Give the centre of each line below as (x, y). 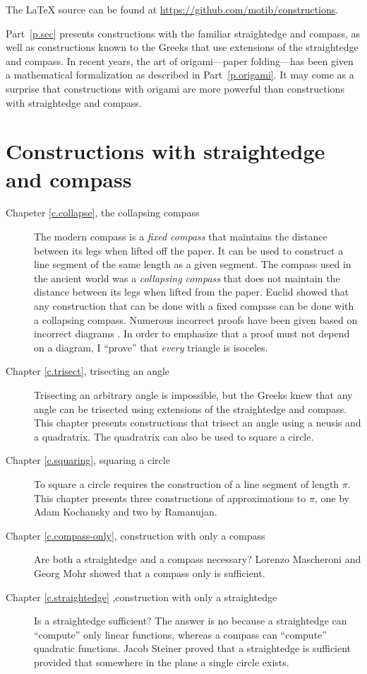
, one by (332, 498)
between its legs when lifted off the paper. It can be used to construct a (189, 250)
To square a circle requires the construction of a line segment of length (187, 483)
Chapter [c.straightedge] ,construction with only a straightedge (142, 597)
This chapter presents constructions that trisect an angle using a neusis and (198, 423)
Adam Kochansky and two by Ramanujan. (126, 512)
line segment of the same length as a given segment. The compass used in (193, 264)
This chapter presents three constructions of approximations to (170, 498)
